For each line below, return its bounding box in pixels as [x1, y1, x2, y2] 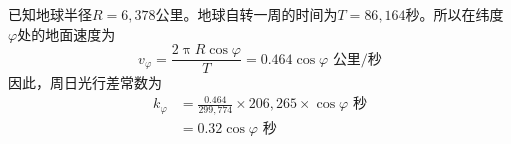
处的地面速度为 [17, 23, 116, 44]
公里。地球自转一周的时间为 [155, 4, 338, 24]
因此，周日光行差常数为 [8, 72, 162, 93]
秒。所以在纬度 [405, 4, 504, 24]
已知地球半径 [8, 4, 92, 24]
